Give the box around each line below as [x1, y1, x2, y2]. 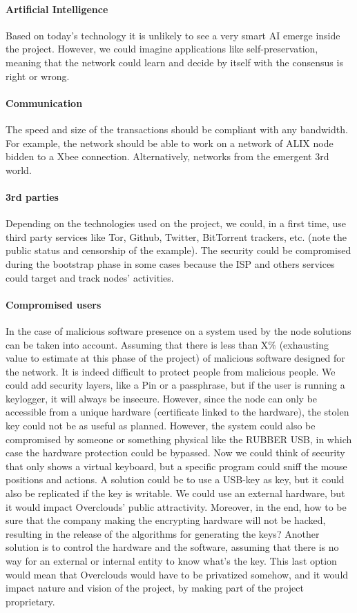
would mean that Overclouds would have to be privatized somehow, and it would [6, 567, 349, 581]
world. [6, 162, 32, 177]
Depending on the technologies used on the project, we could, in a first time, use [6, 216, 346, 231]
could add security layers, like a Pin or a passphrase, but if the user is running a [6, 378, 345, 392]
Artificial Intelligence [6, 1, 108, 16]
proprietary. [6, 594, 55, 608]
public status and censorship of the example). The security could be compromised [6, 243, 351, 257]
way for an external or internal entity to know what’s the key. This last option [6, 554, 337, 567]
